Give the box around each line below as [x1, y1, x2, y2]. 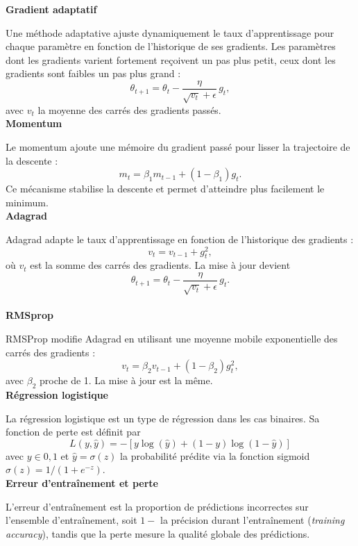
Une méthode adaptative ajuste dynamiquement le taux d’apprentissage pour [6, 25, 334, 40]
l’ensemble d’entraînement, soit [6, 513, 137, 527]
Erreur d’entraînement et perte [6, 475, 158, 490]
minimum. [6, 195, 49, 209]
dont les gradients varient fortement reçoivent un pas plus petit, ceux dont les [6, 52, 336, 67]
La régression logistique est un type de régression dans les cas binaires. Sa [6, 411, 320, 425]
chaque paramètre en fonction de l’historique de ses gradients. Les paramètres [6, 39, 336, 53]
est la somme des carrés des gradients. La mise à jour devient [30, 258, 291, 272]
